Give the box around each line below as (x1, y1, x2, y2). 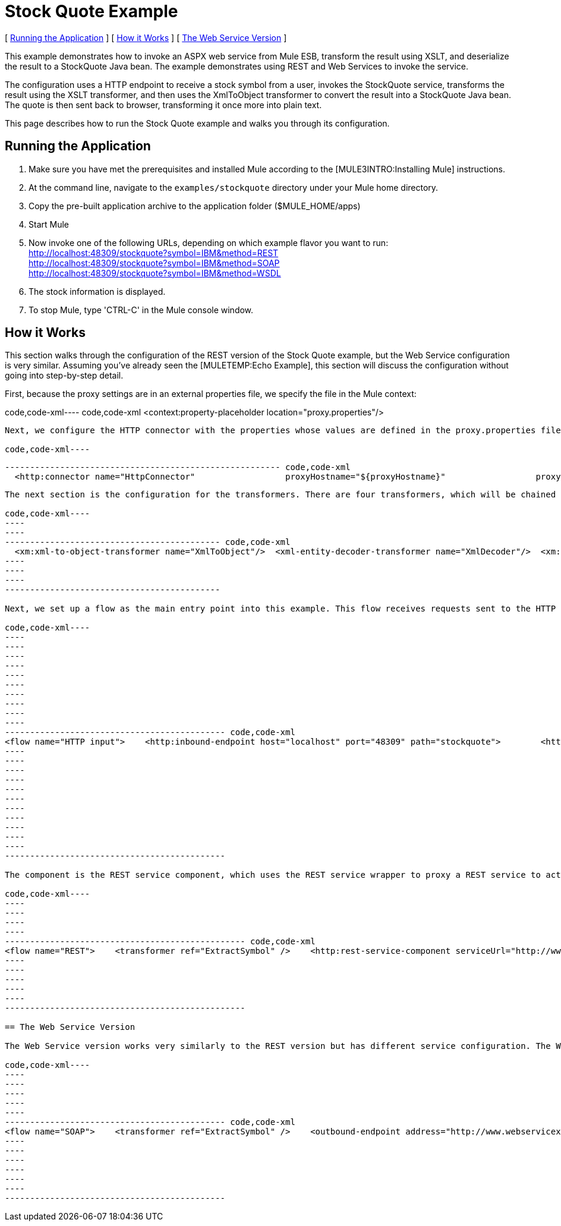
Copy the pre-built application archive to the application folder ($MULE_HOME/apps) (29, 200, 361, 211)
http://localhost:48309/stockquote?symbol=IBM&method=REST (29, 247, 279, 258)
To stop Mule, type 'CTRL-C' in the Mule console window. (29, 304, 254, 315)
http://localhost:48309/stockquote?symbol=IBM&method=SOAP (29, 257, 280, 268)
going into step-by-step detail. (5, 370, 124, 381)
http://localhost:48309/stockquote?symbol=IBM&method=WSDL (29, 267, 281, 278)
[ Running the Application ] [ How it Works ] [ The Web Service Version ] (5, 32, 287, 43)
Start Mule (29, 219, 69, 229)
